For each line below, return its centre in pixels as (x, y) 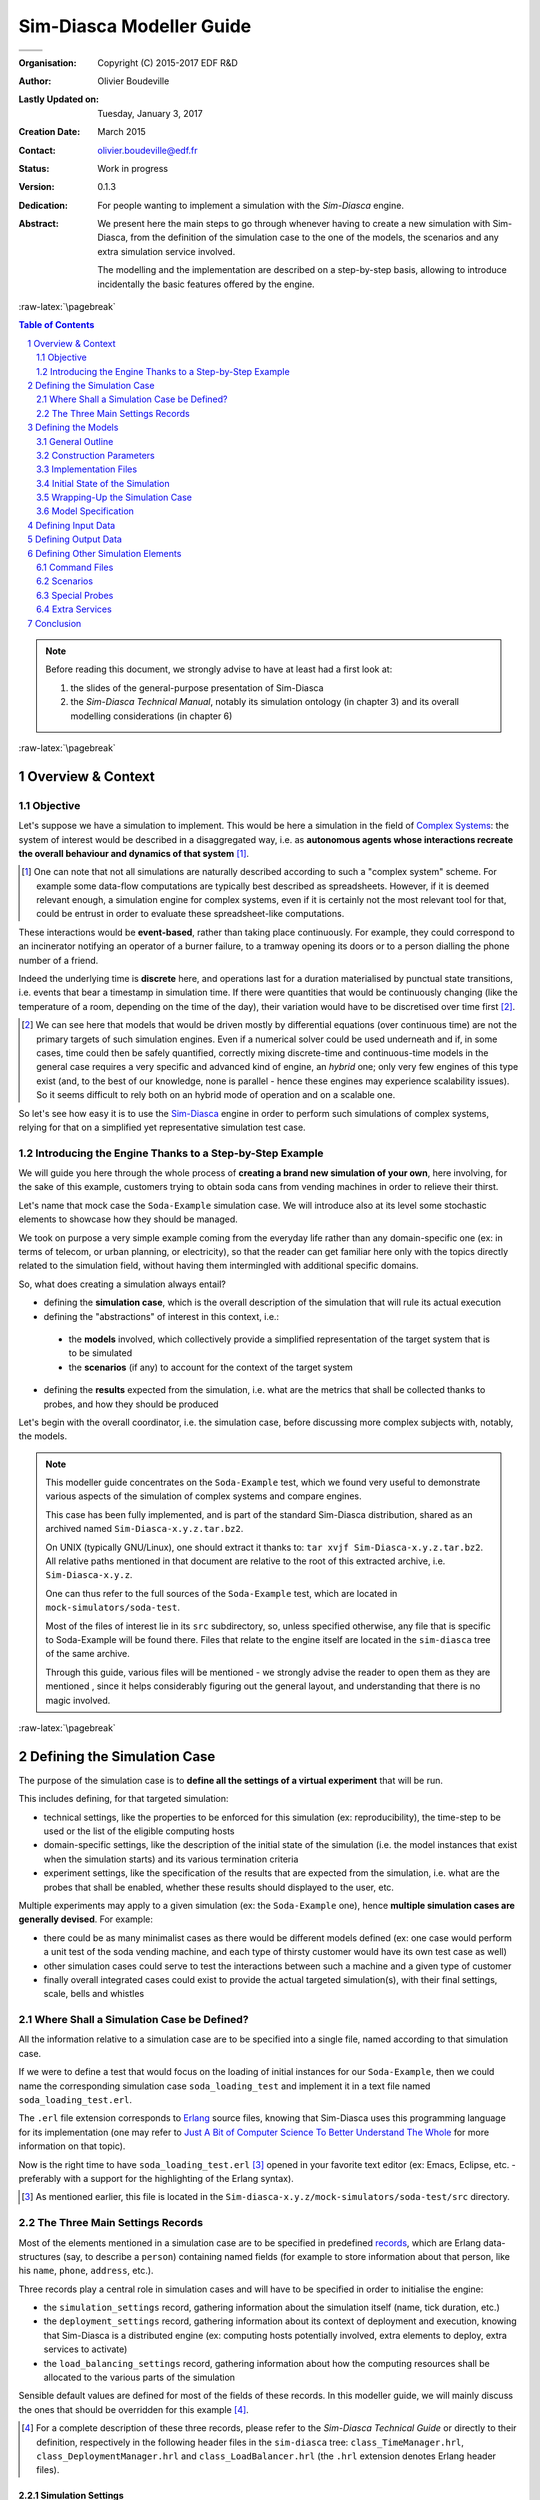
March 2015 (122, 132)
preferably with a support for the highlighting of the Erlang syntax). (156, 2178)
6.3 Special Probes (75, 595)
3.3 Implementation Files (87, 469)
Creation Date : (49, 132)
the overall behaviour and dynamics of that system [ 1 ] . (134, 853)
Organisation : (47, 62)
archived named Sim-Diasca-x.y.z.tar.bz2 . (144, 1529)
